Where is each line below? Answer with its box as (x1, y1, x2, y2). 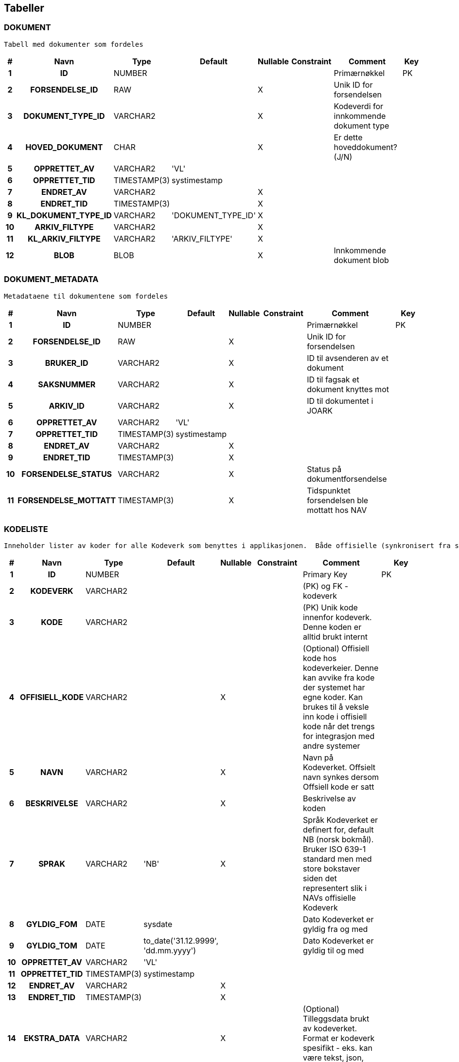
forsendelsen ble (307, 495, 369, 505)
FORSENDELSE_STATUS (21, 469, 112, 479)
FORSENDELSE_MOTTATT (18, 495, 116, 505)
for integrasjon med (303, 731, 375, 741)
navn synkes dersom (303, 772, 379, 782)
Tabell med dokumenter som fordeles (4, 40, 143, 48)
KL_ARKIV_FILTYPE (28, 233, 101, 244)
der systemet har (303, 683, 365, 693)
